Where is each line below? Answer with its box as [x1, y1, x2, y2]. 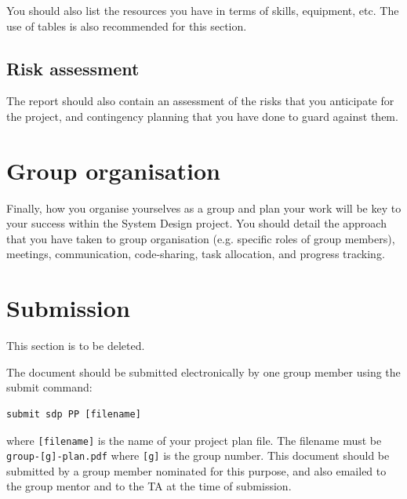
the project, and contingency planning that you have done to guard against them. [6, 107, 398, 124]
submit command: [6, 379, 93, 395]
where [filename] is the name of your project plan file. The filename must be [6, 432, 382, 448]
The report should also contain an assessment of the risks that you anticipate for [6, 93, 394, 109]
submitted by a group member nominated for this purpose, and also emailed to [6, 462, 387, 479]
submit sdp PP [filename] [6, 408, 141, 420]
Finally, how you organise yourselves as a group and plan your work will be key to [6, 199, 402, 216]
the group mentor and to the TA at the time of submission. [6, 478, 292, 494]
